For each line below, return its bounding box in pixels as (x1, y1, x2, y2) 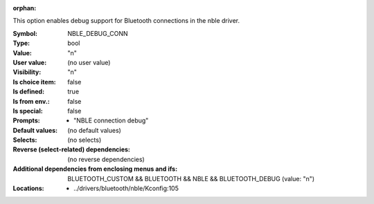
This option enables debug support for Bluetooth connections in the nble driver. (12, 17, 240, 25)
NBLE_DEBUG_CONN (67, 29, 128, 37)
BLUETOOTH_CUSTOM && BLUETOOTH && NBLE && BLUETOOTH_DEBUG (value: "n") (67, 174, 315, 183)
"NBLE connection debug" (73, 116, 149, 124)
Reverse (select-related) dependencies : (12, 145, 131, 154)
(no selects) (67, 136, 102, 145)
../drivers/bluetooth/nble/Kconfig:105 (73, 184, 179, 193)
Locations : (12, 184, 44, 193)
